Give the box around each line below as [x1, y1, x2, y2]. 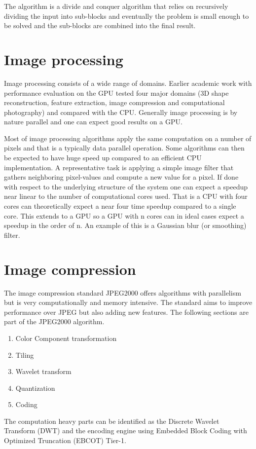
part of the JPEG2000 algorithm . [4, 316, 105, 327]
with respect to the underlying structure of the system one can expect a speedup [4, 181, 248, 191]
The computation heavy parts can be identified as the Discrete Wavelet [4, 415, 219, 426]
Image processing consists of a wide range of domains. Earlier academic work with [4, 77, 252, 88]
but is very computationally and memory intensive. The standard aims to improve [4, 297, 253, 307]
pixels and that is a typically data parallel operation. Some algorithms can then [4, 143, 245, 153]
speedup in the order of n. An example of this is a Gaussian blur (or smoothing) [4, 220, 247, 230]
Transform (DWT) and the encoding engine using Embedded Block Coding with [4, 425, 247, 436]
